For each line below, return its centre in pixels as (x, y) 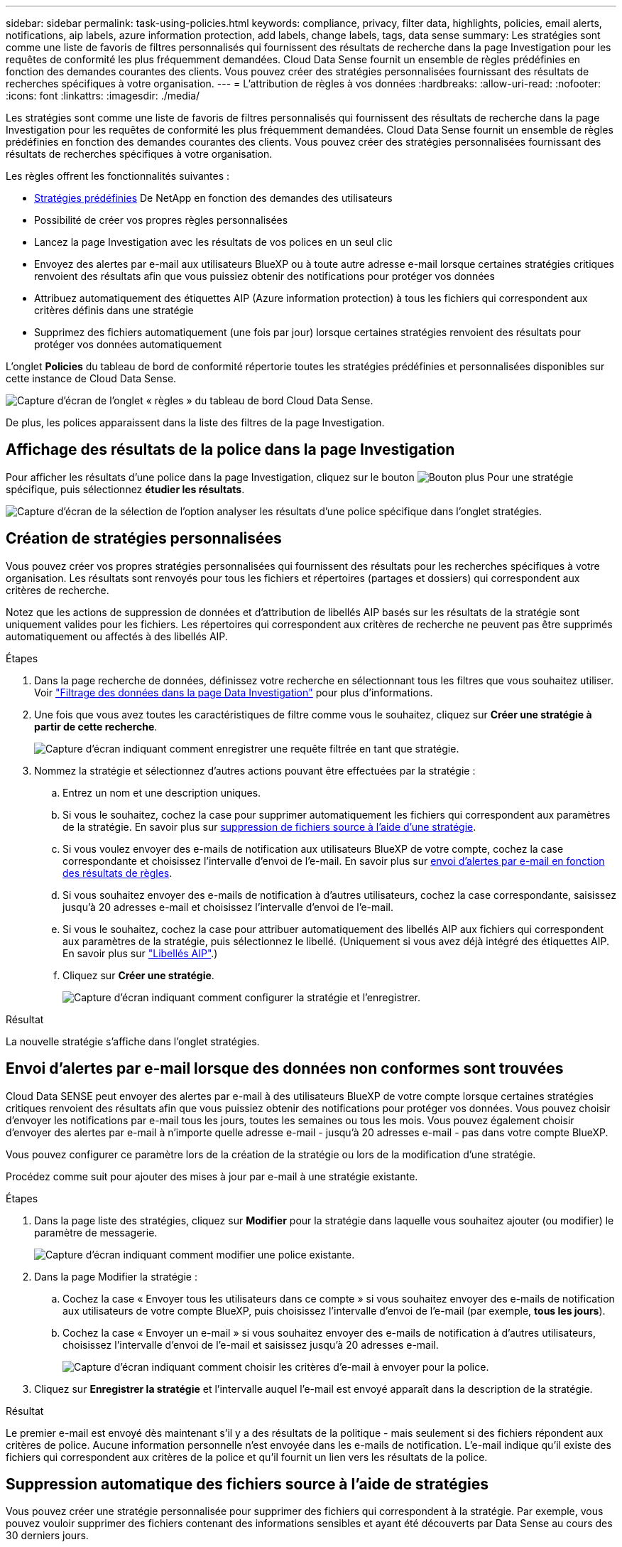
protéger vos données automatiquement (128, 344)
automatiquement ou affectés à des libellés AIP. (117, 636)
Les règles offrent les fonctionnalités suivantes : (118, 176)
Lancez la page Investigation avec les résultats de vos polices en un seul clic (214, 242)
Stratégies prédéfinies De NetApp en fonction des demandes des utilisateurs (213, 198)
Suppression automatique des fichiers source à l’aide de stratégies (247, 1484)
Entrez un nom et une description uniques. (162, 792)
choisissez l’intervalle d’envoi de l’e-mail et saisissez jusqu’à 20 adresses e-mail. (251, 1344)
